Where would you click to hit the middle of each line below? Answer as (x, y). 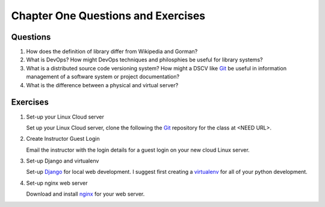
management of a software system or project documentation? (103, 77)
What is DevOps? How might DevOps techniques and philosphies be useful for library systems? (144, 60)
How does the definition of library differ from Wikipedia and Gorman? (112, 52)
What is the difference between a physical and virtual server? (102, 85)
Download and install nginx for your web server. (85, 194)
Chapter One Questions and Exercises (108, 16)
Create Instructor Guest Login (63, 139)
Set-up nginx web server (57, 183)
